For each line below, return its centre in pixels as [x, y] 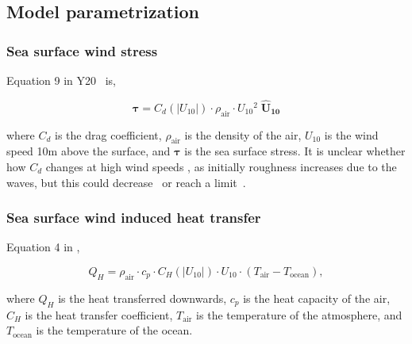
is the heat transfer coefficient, [99, 314]
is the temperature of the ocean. [114, 330]
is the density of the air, [243, 134]
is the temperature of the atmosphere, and [299, 314]
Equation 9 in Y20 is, [61, 80]
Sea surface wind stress [82, 50]
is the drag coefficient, [108, 134]
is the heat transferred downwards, [142, 298]
